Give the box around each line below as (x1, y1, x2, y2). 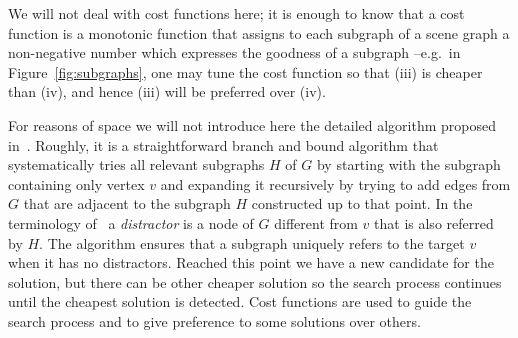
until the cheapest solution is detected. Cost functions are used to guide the (8, 291, 472, 312)
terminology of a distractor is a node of (8, 212, 254, 233)
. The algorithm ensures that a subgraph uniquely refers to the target (39, 232, 465, 253)
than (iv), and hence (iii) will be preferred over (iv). (8, 81, 326, 102)
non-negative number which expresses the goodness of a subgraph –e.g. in (8, 42, 461, 63)
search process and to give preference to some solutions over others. (8, 310, 421, 331)
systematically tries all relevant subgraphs (8, 154, 265, 175)
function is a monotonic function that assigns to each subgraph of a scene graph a (8, 22, 510, 43)
